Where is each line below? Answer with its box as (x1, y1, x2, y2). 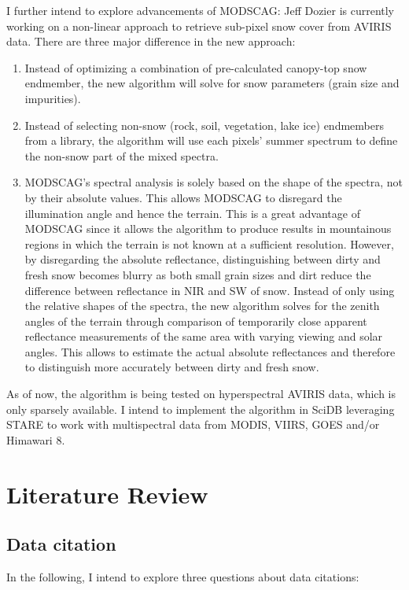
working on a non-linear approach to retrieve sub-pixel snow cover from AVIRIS (6, 17, 392, 34)
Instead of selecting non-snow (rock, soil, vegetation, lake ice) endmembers (24, 116, 384, 133)
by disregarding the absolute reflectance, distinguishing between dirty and (24, 251, 381, 267)
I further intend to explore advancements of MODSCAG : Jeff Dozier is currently (6, 2, 395, 18)
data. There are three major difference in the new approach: (6, 33, 296, 50)
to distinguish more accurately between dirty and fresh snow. (24, 359, 319, 375)
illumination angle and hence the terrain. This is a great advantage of (24, 205, 360, 221)
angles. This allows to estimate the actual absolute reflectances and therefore (24, 343, 396, 360)
